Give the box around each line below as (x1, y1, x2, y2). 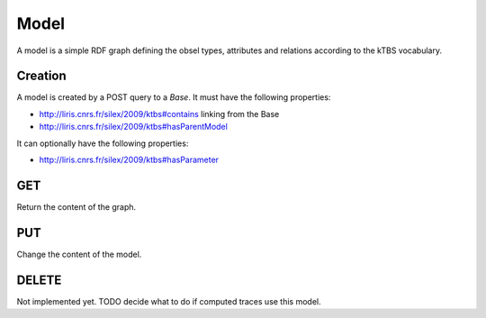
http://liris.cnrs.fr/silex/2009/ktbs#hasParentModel (39, 122, 229, 132)
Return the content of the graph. (16, 201, 137, 212)
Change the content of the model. (16, 249, 142, 259)
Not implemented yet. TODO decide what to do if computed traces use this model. (16, 295, 321, 306)
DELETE (16, 272, 62, 287)
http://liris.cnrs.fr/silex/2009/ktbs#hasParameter (39, 154, 220, 166)
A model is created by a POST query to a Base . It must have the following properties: (16, 92, 331, 103)
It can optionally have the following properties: (16, 138, 189, 149)
